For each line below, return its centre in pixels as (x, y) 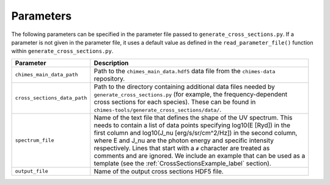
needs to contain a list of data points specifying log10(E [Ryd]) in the (192, 125)
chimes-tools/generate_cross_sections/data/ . (158, 109)
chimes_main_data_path (47, 75)
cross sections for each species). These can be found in (175, 102)
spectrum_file (35, 140)
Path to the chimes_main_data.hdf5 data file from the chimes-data (185, 71)
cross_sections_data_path (51, 98)
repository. (109, 78)
